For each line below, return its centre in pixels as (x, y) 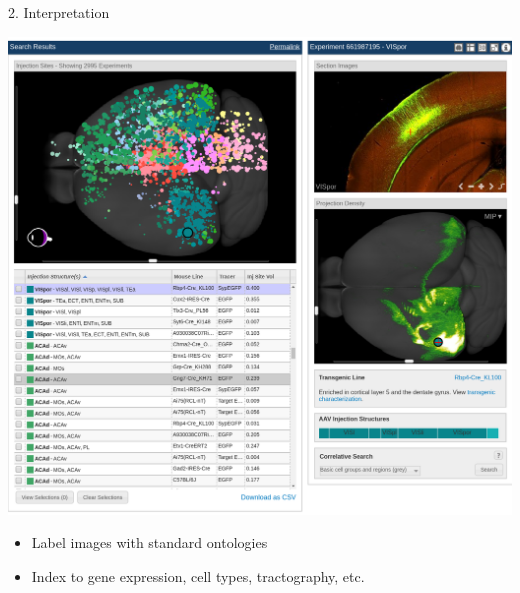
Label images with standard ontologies (149, 542)
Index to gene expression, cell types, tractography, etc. (198, 575)
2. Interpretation (59, 12)
